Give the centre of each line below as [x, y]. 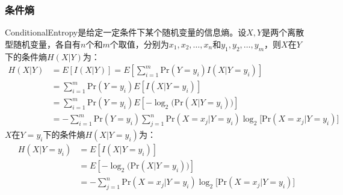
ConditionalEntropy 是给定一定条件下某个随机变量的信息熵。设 [126, 32]
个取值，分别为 [139, 44]
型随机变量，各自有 [43, 44]
